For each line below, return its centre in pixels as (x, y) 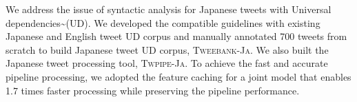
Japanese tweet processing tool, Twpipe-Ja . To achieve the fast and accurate (167, 63)
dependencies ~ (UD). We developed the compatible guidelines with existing (163, 22)
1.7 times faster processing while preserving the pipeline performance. (153, 90)
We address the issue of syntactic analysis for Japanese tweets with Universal (169, 9)
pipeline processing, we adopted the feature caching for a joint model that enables (178, 76)
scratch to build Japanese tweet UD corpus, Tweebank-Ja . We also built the (167, 49)
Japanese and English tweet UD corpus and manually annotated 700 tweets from (176, 36)
